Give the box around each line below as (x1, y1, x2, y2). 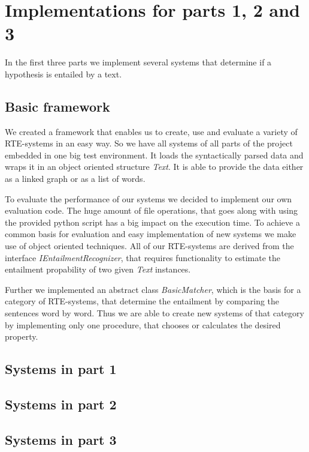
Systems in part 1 (5, 360, 117, 378)
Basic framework (5, 97, 110, 115)
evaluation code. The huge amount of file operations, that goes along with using (5, 204, 298, 217)
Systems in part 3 (5, 430, 117, 448)
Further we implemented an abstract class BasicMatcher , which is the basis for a (5, 283, 301, 295)
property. (5, 330, 38, 343)
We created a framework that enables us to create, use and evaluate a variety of (5, 125, 298, 137)
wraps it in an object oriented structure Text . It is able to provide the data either (5, 160, 304, 173)
